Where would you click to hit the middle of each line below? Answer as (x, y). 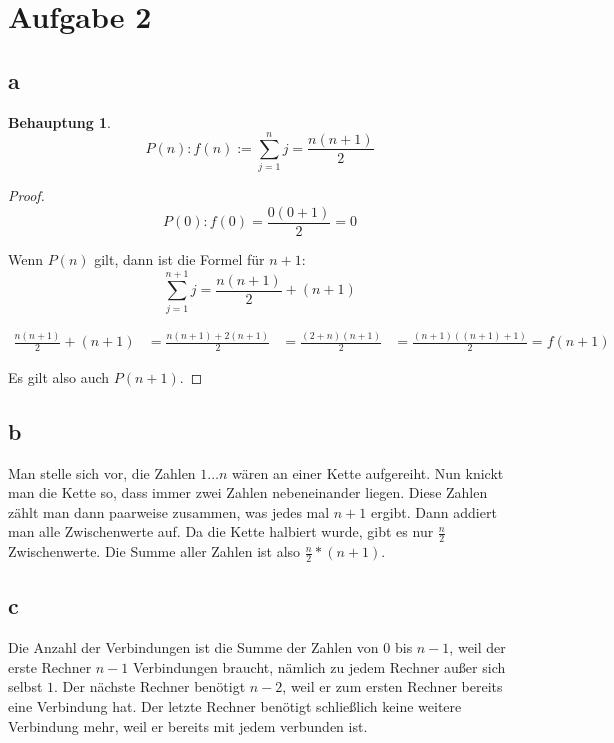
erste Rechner (50, 666)
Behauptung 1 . (60, 121)
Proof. (26, 195)
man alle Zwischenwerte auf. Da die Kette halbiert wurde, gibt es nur (221, 531)
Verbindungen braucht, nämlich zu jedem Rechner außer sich (319, 666)
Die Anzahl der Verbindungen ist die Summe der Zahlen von (193, 647)
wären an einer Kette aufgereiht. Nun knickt (368, 472)
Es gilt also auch (59, 376)
